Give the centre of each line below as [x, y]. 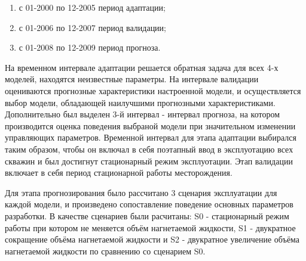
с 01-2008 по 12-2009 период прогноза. [90, 47]
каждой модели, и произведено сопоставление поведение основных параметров [149, 204]
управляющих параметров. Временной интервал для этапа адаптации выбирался [151, 137]
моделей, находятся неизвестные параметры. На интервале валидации [132, 79]
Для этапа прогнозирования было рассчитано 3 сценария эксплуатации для [141, 192]
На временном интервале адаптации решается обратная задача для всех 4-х [142, 67]
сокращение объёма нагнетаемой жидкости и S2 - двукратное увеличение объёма [152, 239]
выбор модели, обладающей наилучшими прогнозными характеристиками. [140, 102]
